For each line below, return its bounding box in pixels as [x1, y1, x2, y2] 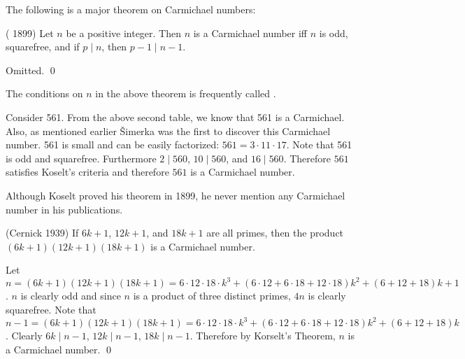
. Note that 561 [286, 137, 352, 152]
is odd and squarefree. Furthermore [6, 150, 157, 165]
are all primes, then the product [206, 225, 344, 240]
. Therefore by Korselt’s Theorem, [189, 328, 336, 343]
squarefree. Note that [6, 302, 96, 316]
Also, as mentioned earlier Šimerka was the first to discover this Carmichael [6, 123, 331, 138]
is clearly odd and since [20, 288, 121, 303]
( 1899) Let [6, 25, 54, 40]
